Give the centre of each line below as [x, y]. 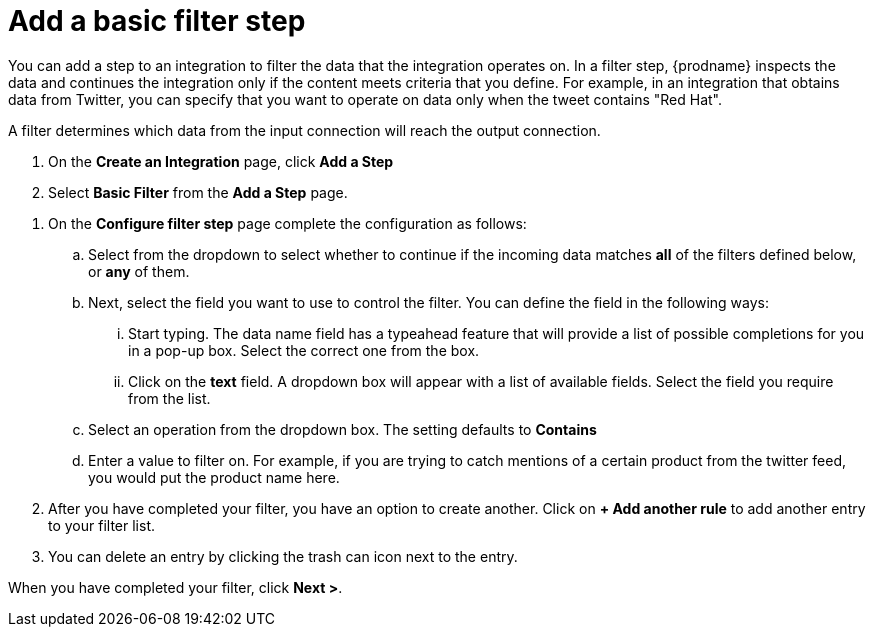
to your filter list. [102, 525]
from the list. [169, 398]
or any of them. [139, 271]
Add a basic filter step [157, 21]
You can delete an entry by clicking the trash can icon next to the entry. [283, 556]
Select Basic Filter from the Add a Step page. [198, 192]
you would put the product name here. [214, 477]
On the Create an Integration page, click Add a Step [221, 161]
